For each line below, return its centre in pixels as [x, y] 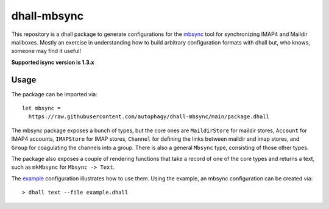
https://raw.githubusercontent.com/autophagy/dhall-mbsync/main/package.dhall [149, 117]
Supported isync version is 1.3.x [53, 62]
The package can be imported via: [54, 94]
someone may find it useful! [46, 51]
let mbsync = [41, 108]
